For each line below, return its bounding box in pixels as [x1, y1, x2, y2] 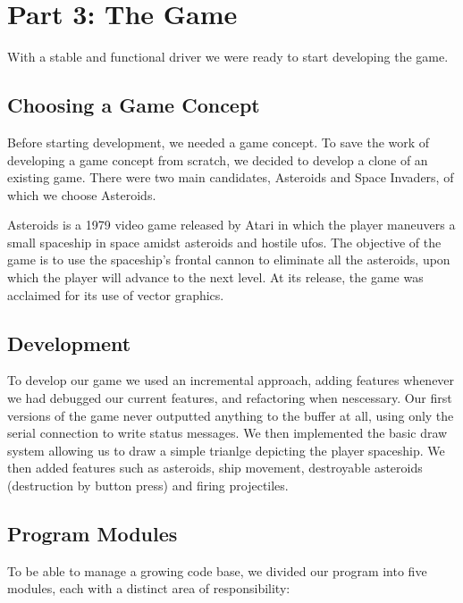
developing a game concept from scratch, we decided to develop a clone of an [7, 150, 428, 169]
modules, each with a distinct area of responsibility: [7, 579, 290, 598]
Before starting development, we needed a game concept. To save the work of [7, 132, 430, 151]
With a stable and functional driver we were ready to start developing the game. [7, 47, 449, 66]
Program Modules [7, 520, 178, 548]
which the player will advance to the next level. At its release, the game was [7, 268, 424, 287]
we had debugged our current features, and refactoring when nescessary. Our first [7, 389, 452, 407]
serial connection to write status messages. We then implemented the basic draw [7, 423, 448, 442]
